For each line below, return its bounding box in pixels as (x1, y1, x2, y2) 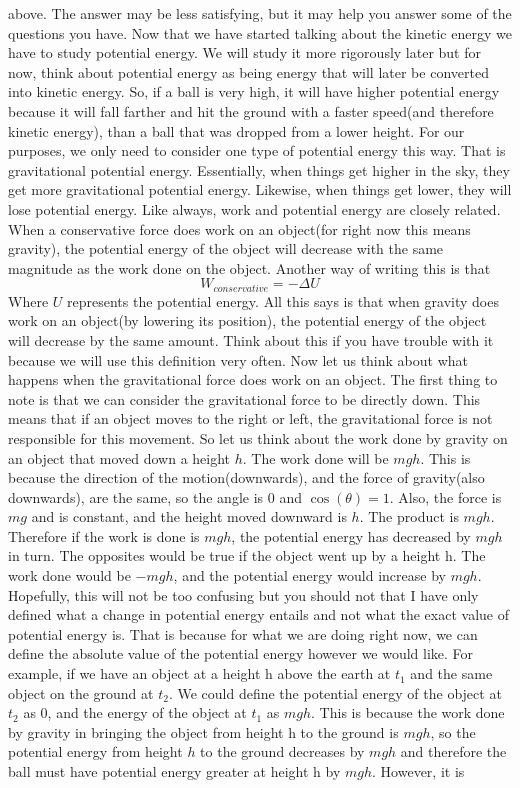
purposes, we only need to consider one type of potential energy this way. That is (8, 140, 506, 161)
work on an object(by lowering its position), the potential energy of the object (8, 310, 487, 331)
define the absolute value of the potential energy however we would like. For (8, 643, 474, 664)
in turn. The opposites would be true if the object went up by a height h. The (8, 545, 486, 566)
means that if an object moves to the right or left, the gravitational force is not (8, 408, 493, 429)
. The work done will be (242, 447, 389, 468)
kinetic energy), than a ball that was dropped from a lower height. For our (8, 120, 465, 141)
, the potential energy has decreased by (231, 525, 471, 546)
